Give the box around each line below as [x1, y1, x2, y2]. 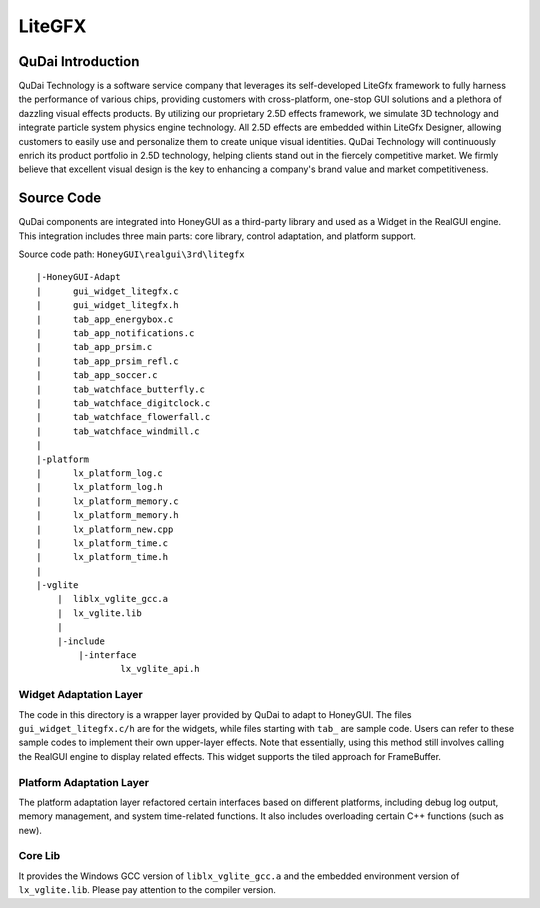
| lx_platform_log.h [36, 481, 164, 493]
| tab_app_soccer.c [36, 370, 158, 381]
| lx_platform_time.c [36, 537, 169, 549]
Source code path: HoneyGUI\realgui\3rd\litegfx [18, 248, 245, 260]
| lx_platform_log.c [36, 467, 164, 479]
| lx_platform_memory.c [36, 495, 179, 507]
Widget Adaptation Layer [18, 688, 144, 702]
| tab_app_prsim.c [36, 341, 153, 353]
